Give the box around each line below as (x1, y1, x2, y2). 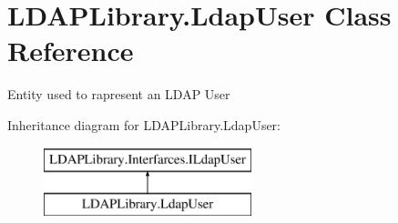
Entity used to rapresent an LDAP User (7, 85, 230, 104)
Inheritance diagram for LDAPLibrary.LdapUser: (7, 115, 281, 134)
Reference (7, 32, 134, 69)
